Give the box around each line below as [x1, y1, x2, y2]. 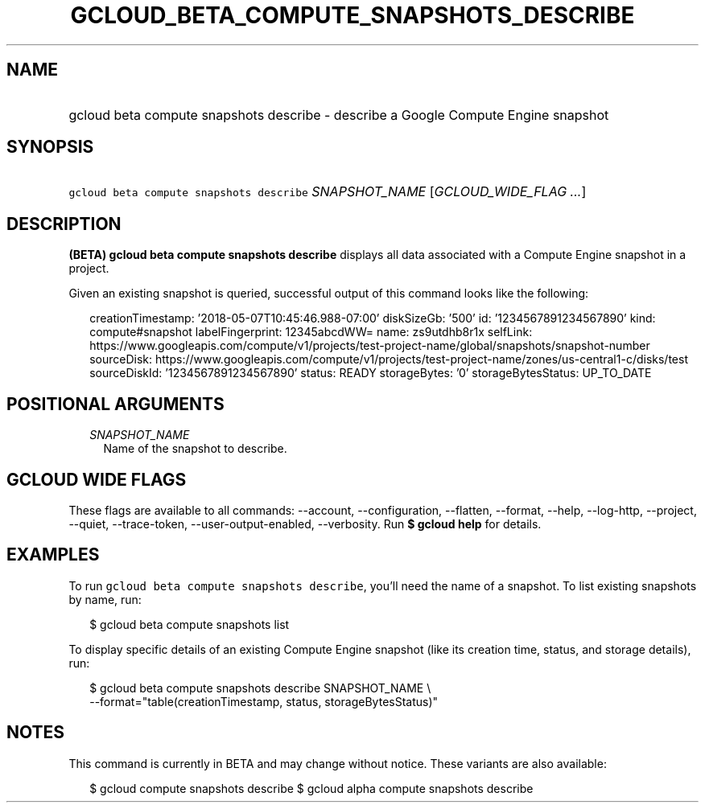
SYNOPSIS [6, 137, 94, 158]
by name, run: [68, 592, 142, 606]
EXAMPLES [6, 544, 100, 565]
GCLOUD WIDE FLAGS [6, 469, 187, 490]
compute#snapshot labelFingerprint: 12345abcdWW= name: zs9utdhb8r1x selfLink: [89, 325, 533, 339]
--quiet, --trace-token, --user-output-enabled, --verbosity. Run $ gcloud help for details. [68, 516, 542, 531]
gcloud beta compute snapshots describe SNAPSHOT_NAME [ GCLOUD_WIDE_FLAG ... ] [68, 183, 587, 200]
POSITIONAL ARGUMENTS [6, 393, 225, 414]
